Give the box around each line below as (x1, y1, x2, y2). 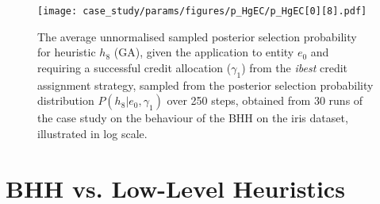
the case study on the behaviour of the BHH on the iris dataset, (37, 110, 348, 126)
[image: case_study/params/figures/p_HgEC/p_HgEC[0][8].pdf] (37, 6, 367, 17)
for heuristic (37, 44, 96, 60)
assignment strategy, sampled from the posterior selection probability (37, 76, 374, 93)
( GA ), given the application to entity (113, 44, 294, 60)
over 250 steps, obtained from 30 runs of (167, 92, 363, 109)
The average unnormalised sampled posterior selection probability (37, 28, 357, 44)
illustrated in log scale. (37, 125, 148, 141)
